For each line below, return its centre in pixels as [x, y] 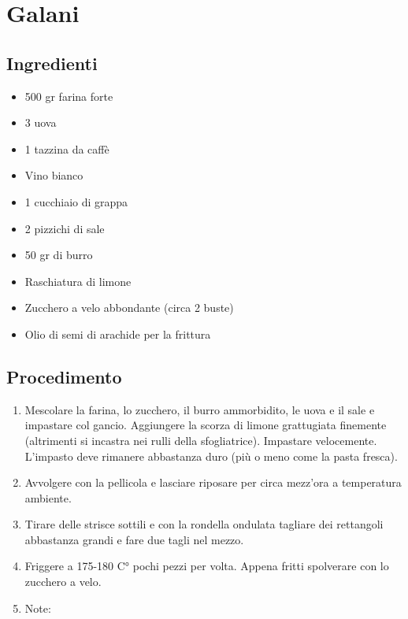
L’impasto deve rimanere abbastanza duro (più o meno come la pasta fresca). [211, 456]
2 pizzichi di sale [65, 228]
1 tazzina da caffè [67, 148]
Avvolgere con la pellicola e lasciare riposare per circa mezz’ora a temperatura [213, 482]
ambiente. [48, 497]
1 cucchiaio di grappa [76, 201]
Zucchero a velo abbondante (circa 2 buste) [129, 308]
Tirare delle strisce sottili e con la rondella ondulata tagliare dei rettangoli [204, 524]
